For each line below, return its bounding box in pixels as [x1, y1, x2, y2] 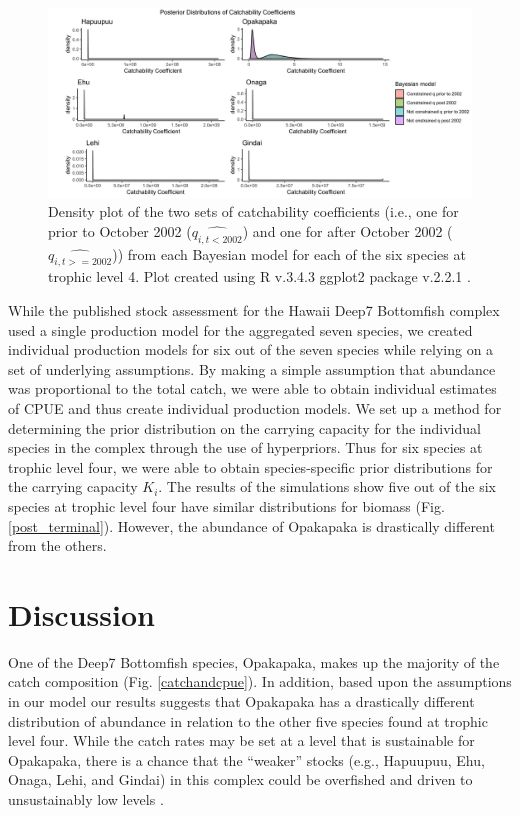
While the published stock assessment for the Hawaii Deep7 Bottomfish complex [8, 300, 500, 321]
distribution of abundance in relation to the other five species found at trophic [8, 710, 488, 731]
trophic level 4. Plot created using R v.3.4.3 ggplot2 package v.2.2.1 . [48, 266, 471, 287]
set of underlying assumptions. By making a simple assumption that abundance [8, 358, 496, 379]
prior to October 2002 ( [48, 220, 192, 241]
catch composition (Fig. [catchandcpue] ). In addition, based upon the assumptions [8, 671, 512, 692]
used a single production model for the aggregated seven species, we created [8, 319, 473, 340]
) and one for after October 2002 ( [242, 220, 453, 241]
